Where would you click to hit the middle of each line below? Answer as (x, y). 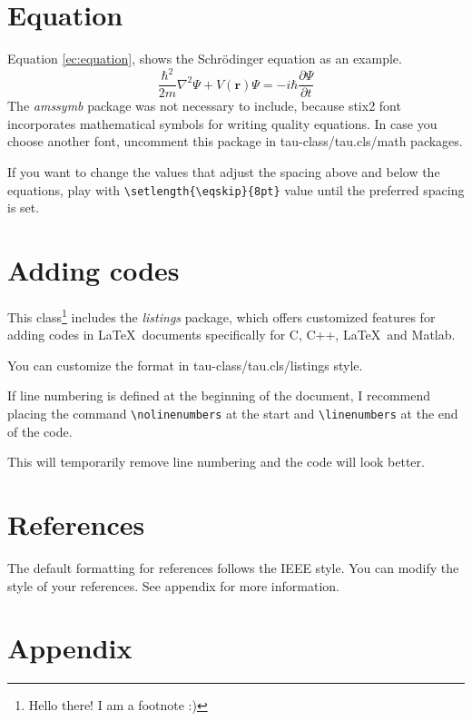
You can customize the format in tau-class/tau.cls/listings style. (185, 365)
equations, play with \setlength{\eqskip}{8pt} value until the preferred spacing (236, 189)
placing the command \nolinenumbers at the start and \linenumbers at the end (233, 414)
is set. (24, 207)
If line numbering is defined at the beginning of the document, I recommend (219, 395)
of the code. (40, 431)
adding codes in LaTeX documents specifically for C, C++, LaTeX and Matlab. (231, 335)
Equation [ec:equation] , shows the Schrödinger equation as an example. (205, 59)
